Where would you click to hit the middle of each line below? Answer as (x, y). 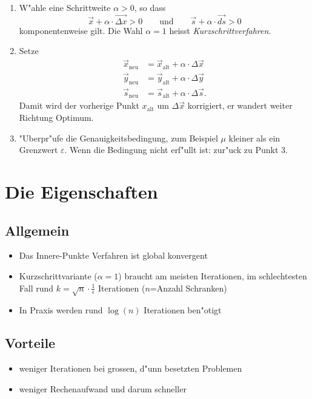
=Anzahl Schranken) (188, 288)
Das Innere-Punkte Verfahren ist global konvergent (113, 255)
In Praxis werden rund (61, 310)
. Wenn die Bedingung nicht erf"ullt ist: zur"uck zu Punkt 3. (176, 150)
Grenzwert (38, 150)
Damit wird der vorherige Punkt (79, 105)
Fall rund (36, 288)
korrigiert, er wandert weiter (240, 105)
